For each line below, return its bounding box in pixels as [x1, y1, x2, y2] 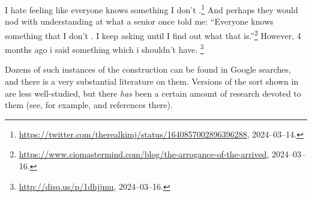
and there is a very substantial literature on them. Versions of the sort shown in [5, 74, 299, 87]
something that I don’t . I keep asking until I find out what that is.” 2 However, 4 [5, 27, 301, 41]
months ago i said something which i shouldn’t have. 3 [5, 41, 204, 55]
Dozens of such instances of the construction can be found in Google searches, [5, 63, 291, 76]
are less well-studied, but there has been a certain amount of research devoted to [5, 86, 301, 99]
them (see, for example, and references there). [5, 98, 173, 111]
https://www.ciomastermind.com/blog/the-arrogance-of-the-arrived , [19, 148, 269, 160]
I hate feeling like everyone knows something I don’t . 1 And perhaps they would [5, 2, 298, 16]
